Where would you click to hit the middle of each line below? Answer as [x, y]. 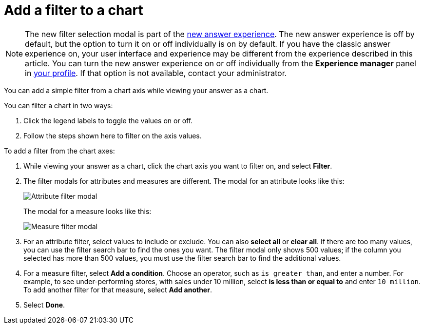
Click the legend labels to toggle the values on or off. [108, 120]
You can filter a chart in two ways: [58, 105]
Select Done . [44, 305]
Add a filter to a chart [74, 10]
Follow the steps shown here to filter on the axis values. [113, 135]
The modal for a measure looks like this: [87, 211]
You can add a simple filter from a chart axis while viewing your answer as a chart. [136, 90]
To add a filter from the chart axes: [59, 151]
